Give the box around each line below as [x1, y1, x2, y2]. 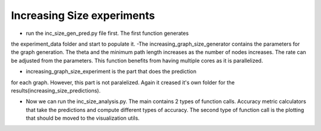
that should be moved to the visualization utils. [26, 114, 140, 122]
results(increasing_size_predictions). [11, 87, 101, 94]
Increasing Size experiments [11, 9, 155, 22]
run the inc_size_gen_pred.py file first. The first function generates [26, 30, 189, 37]
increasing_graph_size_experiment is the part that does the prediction [26, 68, 197, 75]
